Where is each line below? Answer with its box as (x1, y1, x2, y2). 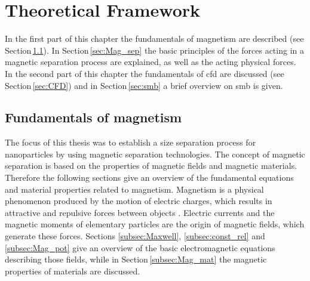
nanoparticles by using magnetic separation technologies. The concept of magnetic (5, 147, 305, 160)
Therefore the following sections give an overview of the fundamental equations (5, 171, 294, 184)
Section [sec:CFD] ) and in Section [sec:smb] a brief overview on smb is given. (5, 79, 283, 91)
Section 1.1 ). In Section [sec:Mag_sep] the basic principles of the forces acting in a (5, 44, 304, 56)
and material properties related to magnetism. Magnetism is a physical (5, 183, 264, 195)
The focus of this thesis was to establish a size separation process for (5, 136, 256, 149)
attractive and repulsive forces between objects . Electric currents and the (5, 206, 275, 218)
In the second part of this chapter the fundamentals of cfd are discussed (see (5, 67, 284, 79)
